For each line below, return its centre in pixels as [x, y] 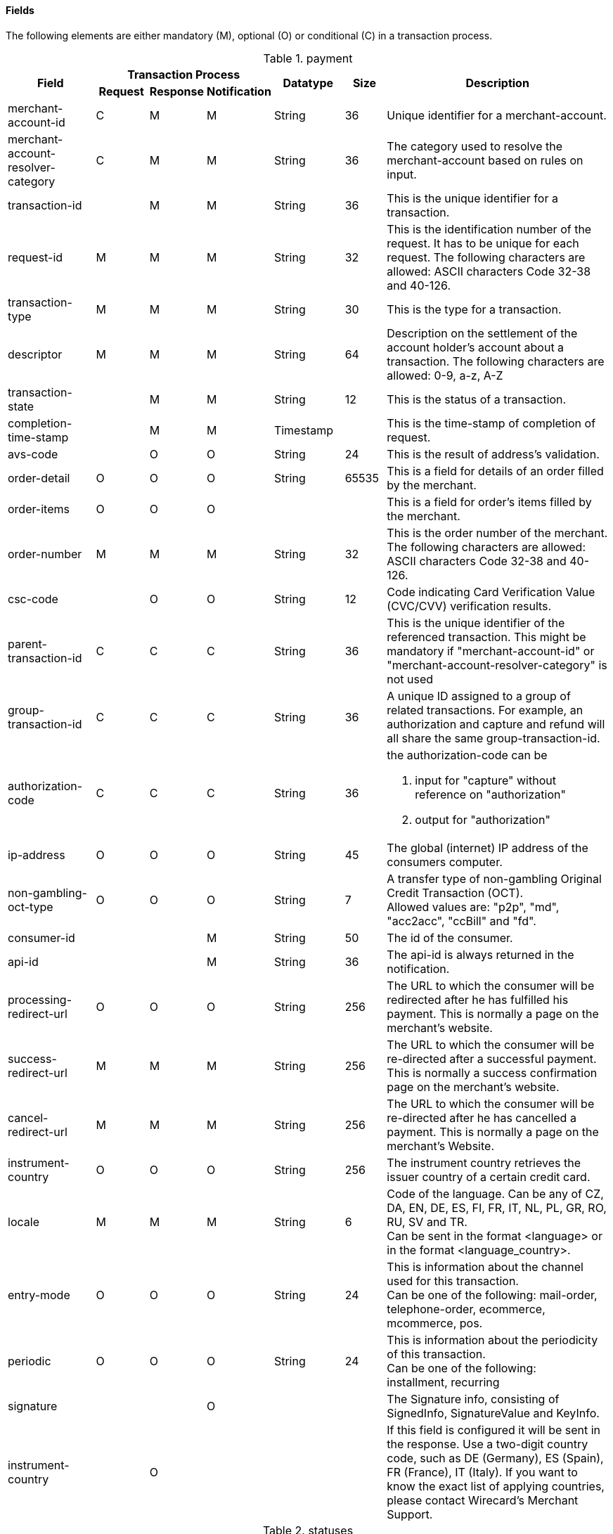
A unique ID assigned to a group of [479, 696]
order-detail [39, 478]
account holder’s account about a [476, 347]
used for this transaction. [453, 1281]
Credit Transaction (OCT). [455, 892]
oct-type [31, 907]
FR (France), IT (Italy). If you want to [482, 1472]
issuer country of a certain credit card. [489, 1177]
